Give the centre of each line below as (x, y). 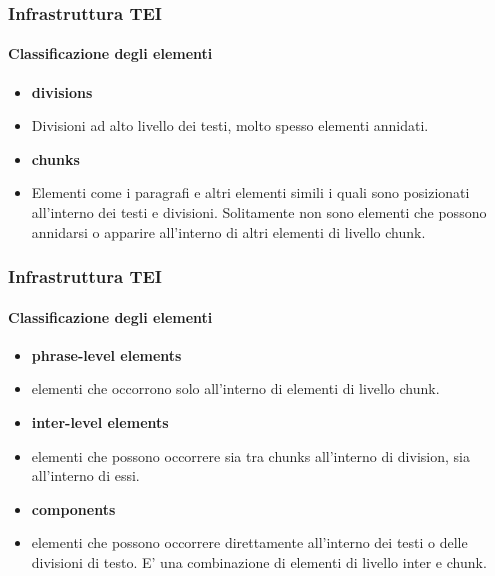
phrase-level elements (106, 354)
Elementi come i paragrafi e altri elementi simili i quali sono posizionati (250, 192)
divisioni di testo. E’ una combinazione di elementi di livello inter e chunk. (259, 562)
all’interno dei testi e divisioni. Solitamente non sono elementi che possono (259, 212)
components (73, 508)
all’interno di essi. (85, 475)
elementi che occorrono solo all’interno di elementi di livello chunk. (235, 388)
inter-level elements (100, 422)
